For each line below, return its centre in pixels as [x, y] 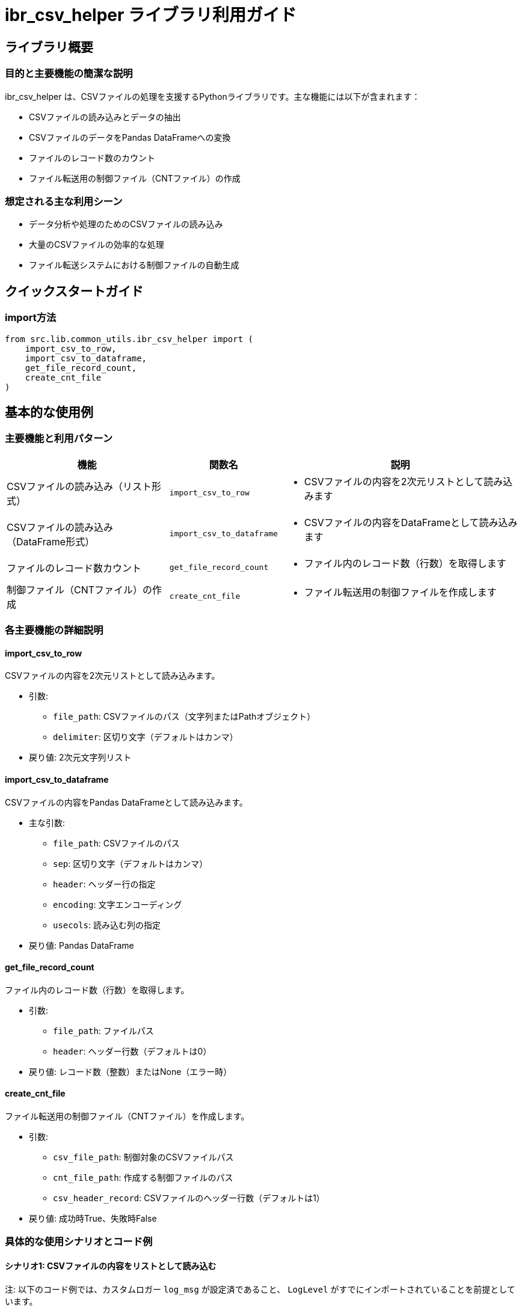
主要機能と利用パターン [59, 439]
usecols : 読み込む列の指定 [107, 925]
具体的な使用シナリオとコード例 [79, 1242]
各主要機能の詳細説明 [54, 630]
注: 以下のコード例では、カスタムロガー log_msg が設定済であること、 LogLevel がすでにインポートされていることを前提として [260, 1289]
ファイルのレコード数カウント [74, 568]
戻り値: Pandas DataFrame [81, 945]
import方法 [31, 318]
